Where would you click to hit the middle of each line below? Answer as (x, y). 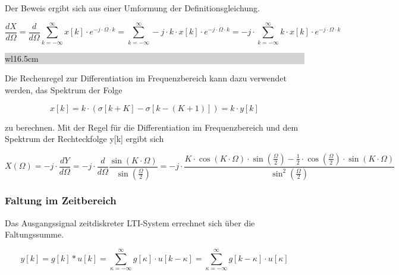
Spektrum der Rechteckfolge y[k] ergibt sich (84, 139)
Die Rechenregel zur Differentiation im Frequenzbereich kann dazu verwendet (146, 78)
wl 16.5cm (22, 58)
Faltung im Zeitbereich (61, 200)
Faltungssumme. (34, 234)
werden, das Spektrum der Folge (64, 89)
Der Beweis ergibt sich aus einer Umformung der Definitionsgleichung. (132, 8)
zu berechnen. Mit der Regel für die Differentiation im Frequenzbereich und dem (152, 127)
